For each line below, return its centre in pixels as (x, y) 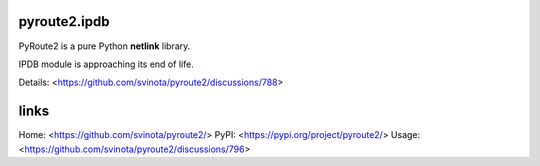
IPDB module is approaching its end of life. (106, 64)
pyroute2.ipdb (64, 21)
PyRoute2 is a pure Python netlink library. (104, 46)
